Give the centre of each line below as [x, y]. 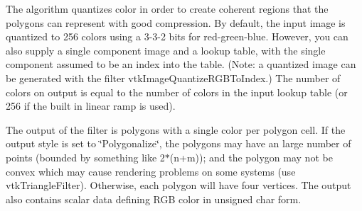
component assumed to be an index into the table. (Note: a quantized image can [181, 64]
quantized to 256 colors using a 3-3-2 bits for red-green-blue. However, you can [177, 36]
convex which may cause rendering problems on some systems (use [151, 171]
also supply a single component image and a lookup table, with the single [166, 50]
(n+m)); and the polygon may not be [251, 157]
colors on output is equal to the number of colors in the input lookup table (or [177, 92]
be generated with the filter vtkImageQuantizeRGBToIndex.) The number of [173, 78]
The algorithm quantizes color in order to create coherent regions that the [167, 8]
